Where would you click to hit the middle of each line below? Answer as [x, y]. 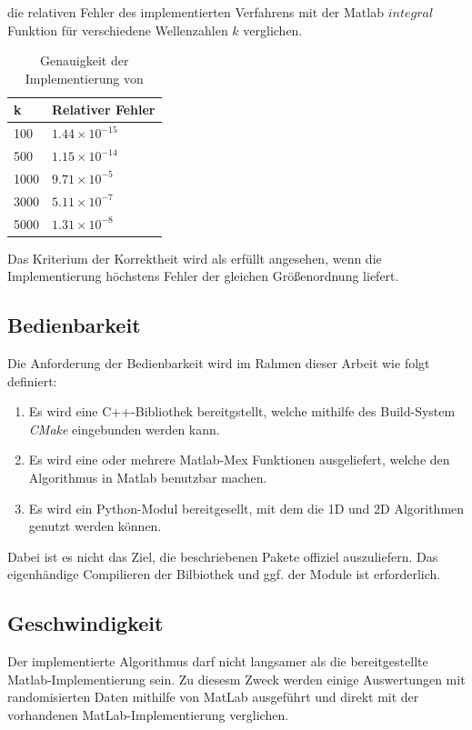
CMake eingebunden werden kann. [124, 429]
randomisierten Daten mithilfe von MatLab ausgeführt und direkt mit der [213, 697]
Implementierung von [84, 78]
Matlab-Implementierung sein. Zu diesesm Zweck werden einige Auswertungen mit [236, 679]
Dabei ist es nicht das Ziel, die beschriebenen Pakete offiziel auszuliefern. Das [223, 556]
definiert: [32, 380]
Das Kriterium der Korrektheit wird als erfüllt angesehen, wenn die [195, 258]
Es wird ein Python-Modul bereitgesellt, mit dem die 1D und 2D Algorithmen [246, 508]
